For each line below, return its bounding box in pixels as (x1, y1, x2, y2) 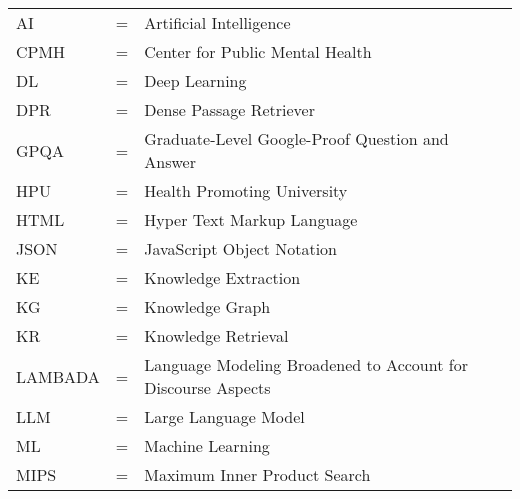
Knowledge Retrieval (144, 324, 289, 347)
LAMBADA (16, 364, 100, 388)
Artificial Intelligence (144, 11, 291, 34)
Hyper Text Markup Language (144, 208, 358, 231)
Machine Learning (144, 434, 270, 457)
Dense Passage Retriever (144, 98, 315, 121)
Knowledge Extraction (144, 266, 301, 289)
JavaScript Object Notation (144, 237, 337, 260)
